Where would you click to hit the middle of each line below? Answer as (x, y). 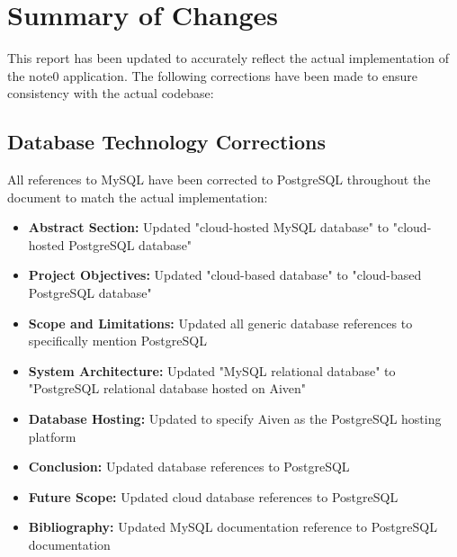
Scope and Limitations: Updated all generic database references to (220, 323)
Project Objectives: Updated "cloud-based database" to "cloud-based (225, 275)
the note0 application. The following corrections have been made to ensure (213, 75)
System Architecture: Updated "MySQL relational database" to (212, 370)
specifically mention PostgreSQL (117, 341)
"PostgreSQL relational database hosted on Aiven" (167, 388)
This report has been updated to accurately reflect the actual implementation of (228, 58)
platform (52, 436)
